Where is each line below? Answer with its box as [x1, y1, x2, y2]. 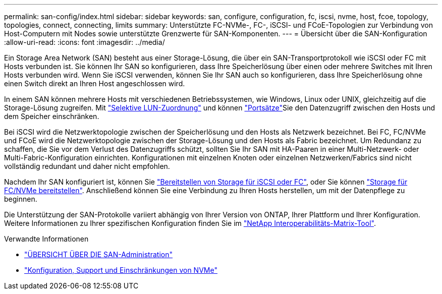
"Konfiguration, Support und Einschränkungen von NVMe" [24, 266, 217, 274]
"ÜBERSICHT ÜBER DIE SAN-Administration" [24, 250, 173, 259]
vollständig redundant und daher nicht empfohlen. [4, 162, 170, 170]
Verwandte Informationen [4, 234, 89, 243]
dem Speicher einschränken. [4, 112, 99, 121]
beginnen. [4, 195, 37, 203]
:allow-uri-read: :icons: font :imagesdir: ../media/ [4, 38, 165, 46]
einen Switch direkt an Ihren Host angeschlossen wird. [4, 79, 185, 88]
